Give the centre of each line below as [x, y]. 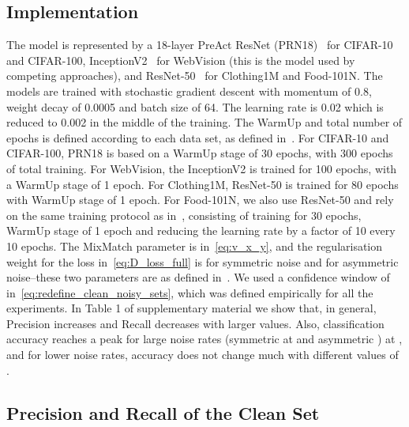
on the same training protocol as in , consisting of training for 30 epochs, [184, 215]
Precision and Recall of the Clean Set [163, 412]
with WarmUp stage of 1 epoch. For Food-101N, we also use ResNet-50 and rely [200, 200]
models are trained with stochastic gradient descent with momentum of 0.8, [189, 91]
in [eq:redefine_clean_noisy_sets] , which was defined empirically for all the [190, 292]
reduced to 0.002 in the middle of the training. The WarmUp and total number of [204, 122]
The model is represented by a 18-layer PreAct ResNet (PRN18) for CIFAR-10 [200, 45]
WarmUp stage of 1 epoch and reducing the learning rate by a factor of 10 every [201, 231]
